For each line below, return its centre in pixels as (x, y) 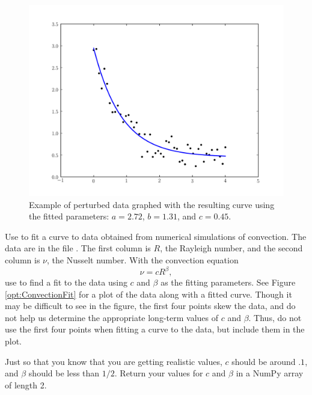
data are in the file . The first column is (78, 248)
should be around (264, 361)
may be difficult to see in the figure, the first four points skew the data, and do (150, 306)
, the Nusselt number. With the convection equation (143, 259)
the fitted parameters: (69, 216)
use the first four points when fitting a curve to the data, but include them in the (155, 329)
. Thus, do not (275, 317)
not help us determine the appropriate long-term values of (112, 317)
